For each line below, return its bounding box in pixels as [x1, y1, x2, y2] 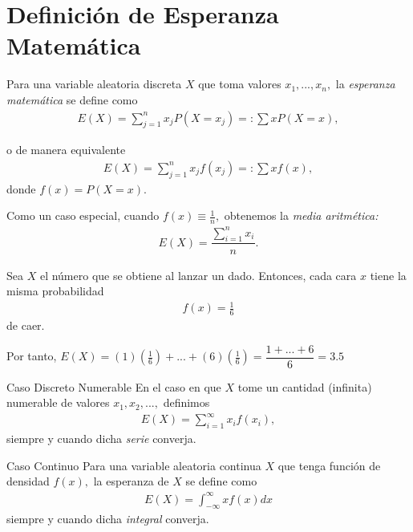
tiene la [370, 266, 407, 283]
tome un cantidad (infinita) [237, 378, 372, 395]
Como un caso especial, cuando [6, 207, 160, 224]
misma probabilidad [6, 282, 104, 299]
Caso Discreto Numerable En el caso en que [6, 378, 221, 395]
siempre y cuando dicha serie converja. [6, 430, 196, 447]
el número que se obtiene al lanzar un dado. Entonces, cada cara [39, 266, 357, 283]
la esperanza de [93, 473, 169, 489]
